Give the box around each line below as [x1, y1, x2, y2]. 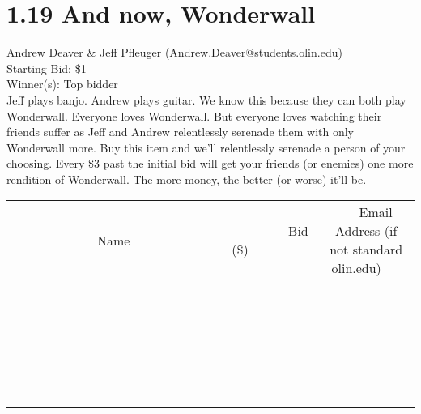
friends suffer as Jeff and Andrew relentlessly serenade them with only [6, 123, 354, 140]
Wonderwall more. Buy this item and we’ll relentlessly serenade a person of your [6, 139, 406, 156]
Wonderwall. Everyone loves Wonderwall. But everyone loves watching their [6, 107, 382, 124]
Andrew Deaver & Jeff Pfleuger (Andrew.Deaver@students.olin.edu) [6, 44, 342, 61]
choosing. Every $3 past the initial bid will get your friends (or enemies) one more [6, 155, 414, 172]
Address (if [335, 221, 398, 241]
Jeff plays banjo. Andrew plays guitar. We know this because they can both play [6, 91, 406, 108]
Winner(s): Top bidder [6, 75, 118, 92]
